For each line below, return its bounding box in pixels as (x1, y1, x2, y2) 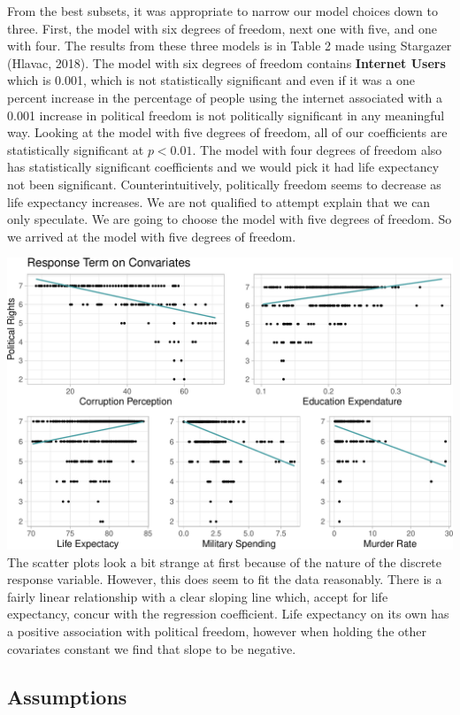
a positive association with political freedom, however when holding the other (7, 622, 427, 641)
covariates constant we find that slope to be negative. (7, 639, 296, 657)
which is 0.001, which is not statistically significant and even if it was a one (7, 71, 415, 89)
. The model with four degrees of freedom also (192, 140, 442, 158)
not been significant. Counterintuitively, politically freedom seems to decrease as (7, 174, 441, 193)
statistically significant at (7, 140, 144, 158)
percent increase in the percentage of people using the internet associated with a (7, 88, 442, 106)
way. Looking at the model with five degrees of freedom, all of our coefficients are (7, 123, 448, 142)
